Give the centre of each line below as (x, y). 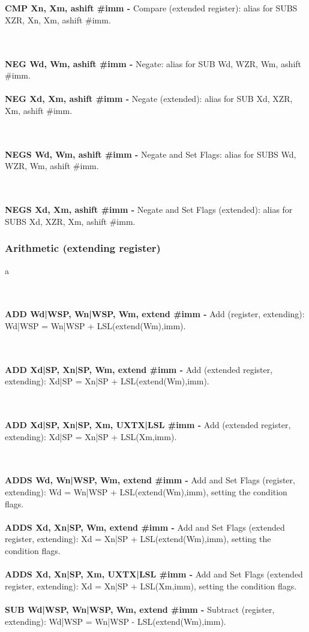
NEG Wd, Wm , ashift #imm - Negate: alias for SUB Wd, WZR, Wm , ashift (153, 63)
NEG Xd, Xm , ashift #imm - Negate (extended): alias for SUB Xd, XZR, (149, 99)
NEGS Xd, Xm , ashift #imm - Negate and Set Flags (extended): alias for (149, 210)
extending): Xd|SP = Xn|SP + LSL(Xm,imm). (91, 436)
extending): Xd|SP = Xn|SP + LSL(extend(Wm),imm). (107, 381)
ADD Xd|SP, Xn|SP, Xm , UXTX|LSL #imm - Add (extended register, (148, 425)
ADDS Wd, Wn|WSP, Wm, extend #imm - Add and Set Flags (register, (150, 480)
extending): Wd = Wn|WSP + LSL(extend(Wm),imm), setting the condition (146, 492)
